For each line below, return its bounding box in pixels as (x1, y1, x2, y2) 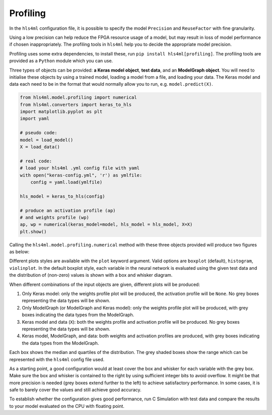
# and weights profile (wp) (20, 214, 89, 220)
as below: (9, 249, 30, 255)
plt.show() (20, 228, 47, 234)
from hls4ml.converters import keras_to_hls (20, 101, 132, 107)
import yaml (20, 116, 50, 122)
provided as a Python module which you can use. (9, 58, 113, 64)
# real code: (20, 158, 52, 164)
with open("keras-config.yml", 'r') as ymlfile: (20, 172, 143, 178)
